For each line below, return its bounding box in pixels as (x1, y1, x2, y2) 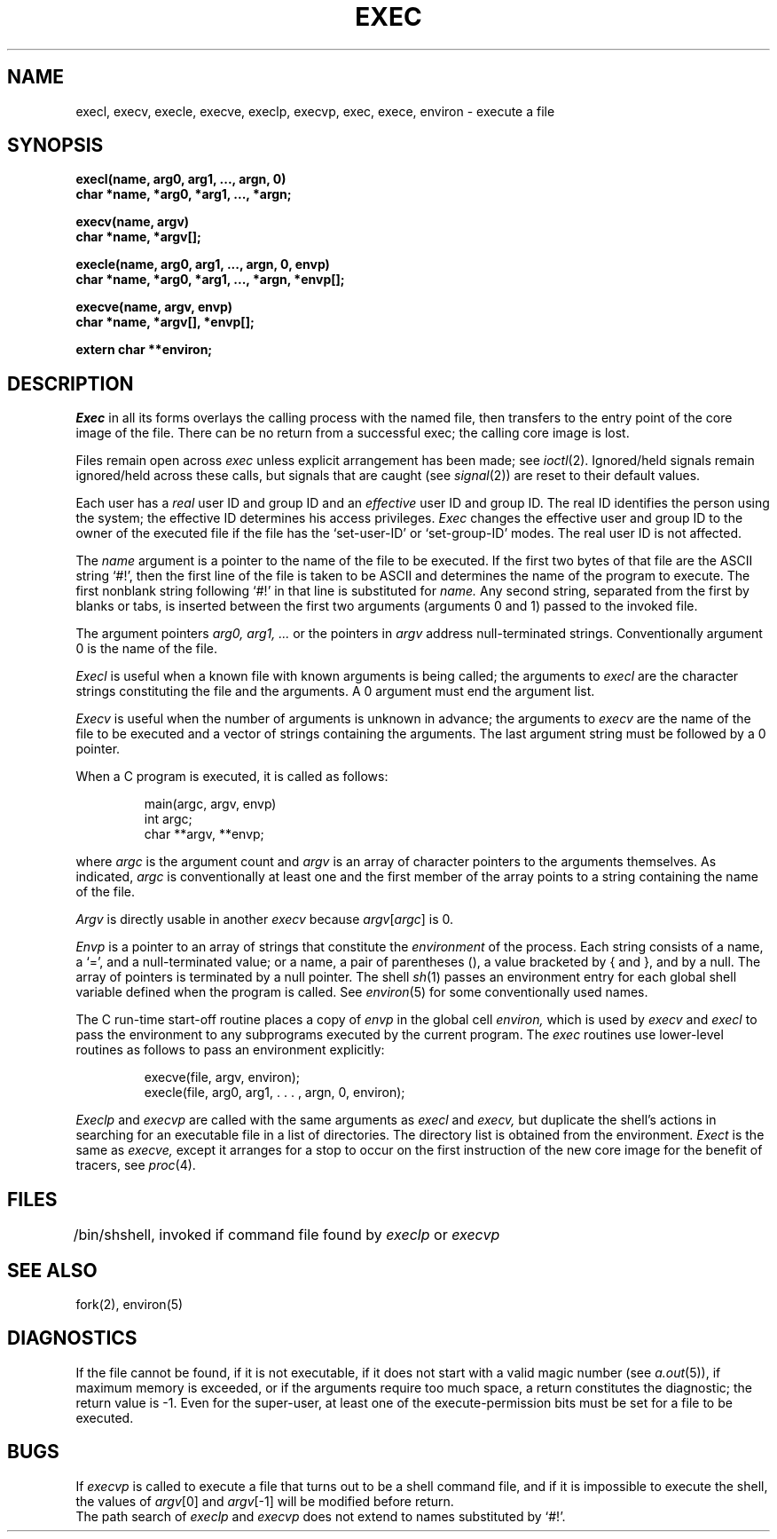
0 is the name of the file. (75, 641, 217, 657)
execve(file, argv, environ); (144, 1069, 301, 1085)
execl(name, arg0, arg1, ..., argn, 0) (75, 171, 286, 187)
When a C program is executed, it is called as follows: (75, 769, 388, 785)
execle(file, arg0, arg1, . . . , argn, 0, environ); (144, 1085, 405, 1101)
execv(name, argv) (75, 214, 190, 230)
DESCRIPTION (7, 372, 134, 395)
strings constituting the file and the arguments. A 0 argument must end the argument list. (75, 683, 595, 699)
